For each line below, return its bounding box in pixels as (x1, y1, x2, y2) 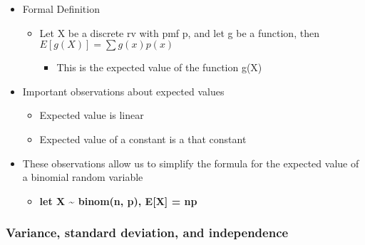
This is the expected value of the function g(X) (56, 60, 262, 75)
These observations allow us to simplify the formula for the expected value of (22, 155, 359, 170)
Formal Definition (22, 1, 100, 16)
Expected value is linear (39, 108, 144, 123)
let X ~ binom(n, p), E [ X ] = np (39, 193, 197, 208)
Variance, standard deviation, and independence (6, 224, 289, 241)
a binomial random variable (22, 170, 143, 184)
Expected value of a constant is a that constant (39, 131, 247, 146)
